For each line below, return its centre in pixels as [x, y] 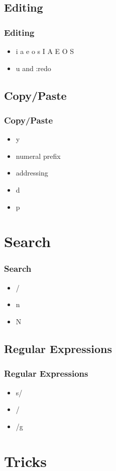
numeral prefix [38, 156]
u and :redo [33, 68]
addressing [32, 173]
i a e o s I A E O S [45, 51]
